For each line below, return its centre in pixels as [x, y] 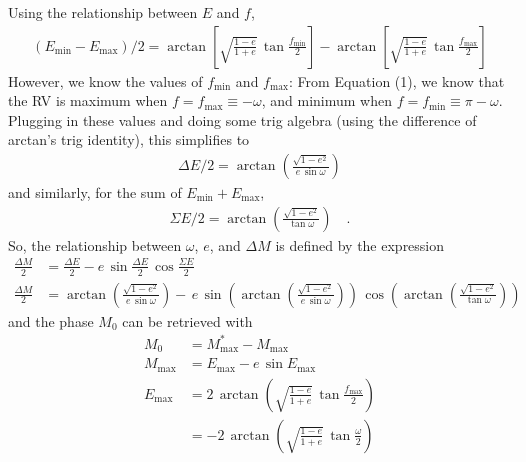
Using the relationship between [103, 12]
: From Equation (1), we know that [397, 80]
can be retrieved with [187, 320]
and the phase [51, 320]
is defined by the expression [360, 244]
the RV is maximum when [88, 100]
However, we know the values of [105, 80]
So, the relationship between [95, 244]
